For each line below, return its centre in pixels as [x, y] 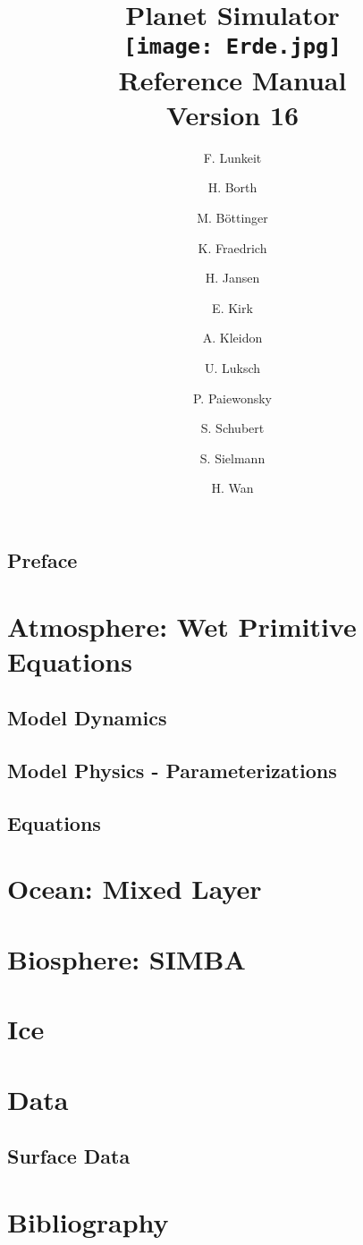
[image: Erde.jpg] [232, 47]
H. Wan [232, 488]
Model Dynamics [87, 718]
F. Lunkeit [232, 157]
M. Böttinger [232, 217]
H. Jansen [232, 278]
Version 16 [232, 114]
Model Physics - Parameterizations [172, 771]
